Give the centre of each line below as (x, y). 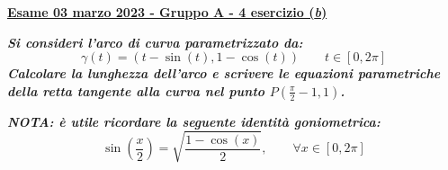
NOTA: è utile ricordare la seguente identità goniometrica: (194, 121)
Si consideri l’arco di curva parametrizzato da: (155, 42)
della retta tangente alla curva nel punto (136, 90)
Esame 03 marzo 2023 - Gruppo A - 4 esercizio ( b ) (167, 12)
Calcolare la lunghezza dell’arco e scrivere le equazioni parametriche (224, 73)
